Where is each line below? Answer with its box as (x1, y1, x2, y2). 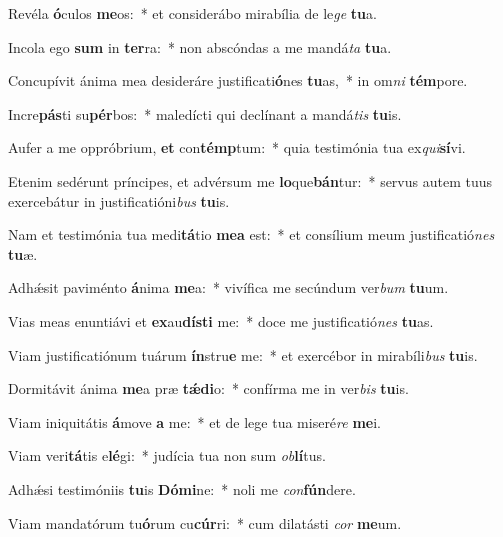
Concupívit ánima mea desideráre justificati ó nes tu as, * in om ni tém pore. (8, 70, 468, 91)
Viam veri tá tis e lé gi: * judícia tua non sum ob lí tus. (8, 445, 326, 466)
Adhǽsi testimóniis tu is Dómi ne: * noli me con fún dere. (8, 478, 356, 499)
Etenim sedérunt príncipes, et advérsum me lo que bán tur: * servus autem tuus (8, 170, 493, 191)
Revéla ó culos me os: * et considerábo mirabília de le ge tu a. (8, 3, 377, 23)
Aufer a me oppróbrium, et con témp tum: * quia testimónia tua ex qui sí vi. (8, 137, 466, 158)
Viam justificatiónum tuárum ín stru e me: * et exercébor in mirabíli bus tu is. (8, 344, 478, 365)
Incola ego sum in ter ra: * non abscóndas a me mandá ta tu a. (8, 36, 392, 57)
